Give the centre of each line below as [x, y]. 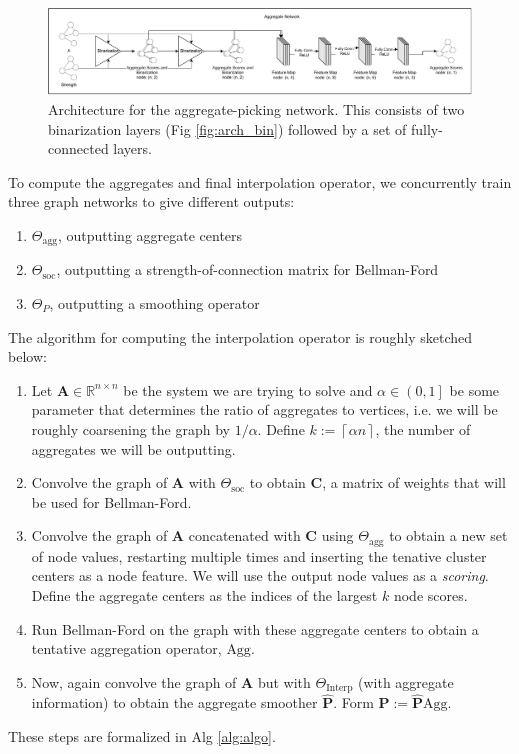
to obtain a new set [448, 535]
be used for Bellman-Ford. [111, 501]
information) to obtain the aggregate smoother [174, 702]
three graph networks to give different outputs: [151, 201]
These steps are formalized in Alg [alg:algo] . [142, 736]
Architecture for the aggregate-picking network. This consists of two [256, 108]
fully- [426, 128]
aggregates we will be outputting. [133, 448]
